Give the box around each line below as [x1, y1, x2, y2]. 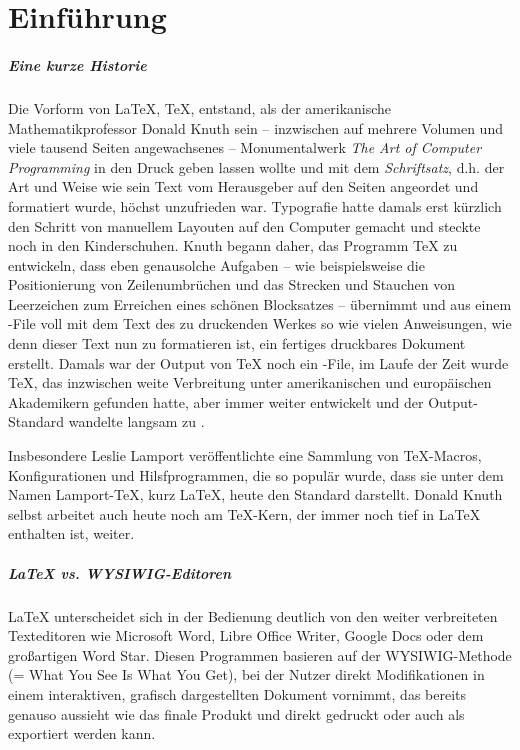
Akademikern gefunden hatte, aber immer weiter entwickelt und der [8, 391, 424, 412]
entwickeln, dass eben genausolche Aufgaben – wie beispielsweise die [8, 254, 425, 275]
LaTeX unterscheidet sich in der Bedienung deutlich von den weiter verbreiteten [8, 605, 498, 626]
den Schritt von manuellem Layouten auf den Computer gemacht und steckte [8, 215, 481, 236]
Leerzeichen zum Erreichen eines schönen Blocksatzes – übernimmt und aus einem [8, 293, 512, 314]
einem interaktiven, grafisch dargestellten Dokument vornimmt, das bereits [8, 683, 467, 704]
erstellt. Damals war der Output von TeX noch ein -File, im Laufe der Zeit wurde [8, 352, 509, 373]
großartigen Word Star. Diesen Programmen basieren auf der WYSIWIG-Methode [8, 644, 512, 665]
